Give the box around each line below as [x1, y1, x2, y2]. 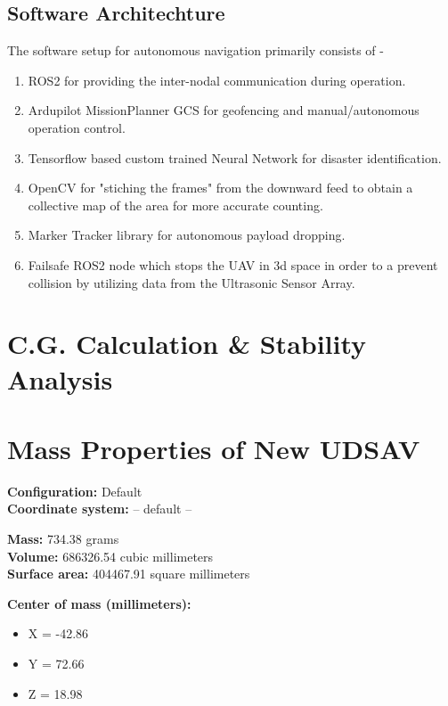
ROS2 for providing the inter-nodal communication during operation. [28, 70, 406, 89]
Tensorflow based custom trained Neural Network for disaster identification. [28, 148, 442, 167]
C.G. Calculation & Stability [7, 325, 367, 362]
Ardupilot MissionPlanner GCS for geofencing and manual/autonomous [28, 101, 419, 119]
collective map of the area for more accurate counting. [28, 195, 323, 214]
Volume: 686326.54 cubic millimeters [7, 546, 214, 565]
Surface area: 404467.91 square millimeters [7, 564, 250, 583]
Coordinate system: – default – [7, 499, 192, 518]
